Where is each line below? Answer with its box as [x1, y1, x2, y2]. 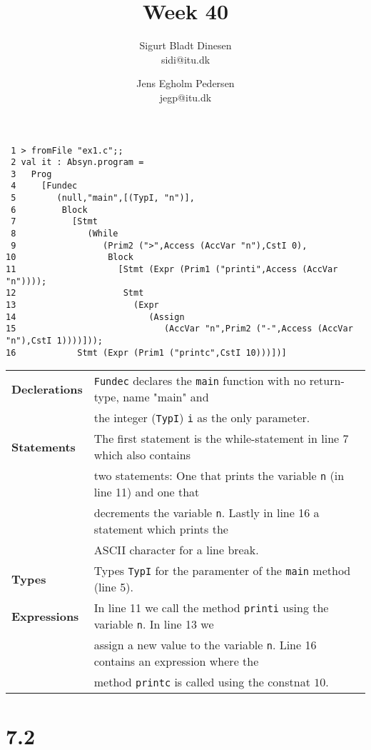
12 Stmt [6, 288, 144, 299]
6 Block [11, 204, 88, 215]
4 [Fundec [11, 181, 78, 191]
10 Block [6, 252, 133, 263]
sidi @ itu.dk [161, 51, 210, 66]
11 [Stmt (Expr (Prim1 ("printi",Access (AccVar [6, 264, 338, 275]
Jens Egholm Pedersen [136, 76, 235, 91]
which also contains [93, 446, 191, 464]
